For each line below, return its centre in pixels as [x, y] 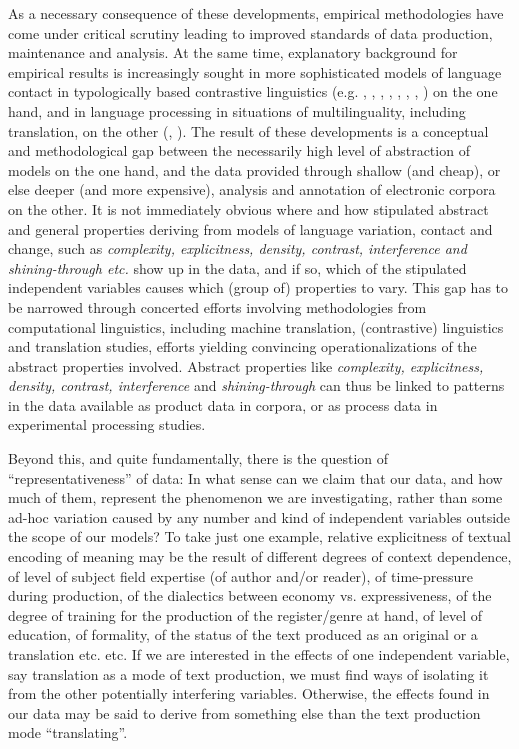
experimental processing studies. [107, 424]
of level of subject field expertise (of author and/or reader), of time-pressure [240, 575]
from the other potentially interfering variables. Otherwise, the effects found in [249, 693]
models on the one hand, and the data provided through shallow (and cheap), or [254, 169]
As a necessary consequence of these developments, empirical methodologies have [256, 13]
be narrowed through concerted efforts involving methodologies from [217, 306]
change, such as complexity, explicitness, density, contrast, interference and [237, 248]
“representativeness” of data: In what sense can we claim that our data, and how [255, 477]
